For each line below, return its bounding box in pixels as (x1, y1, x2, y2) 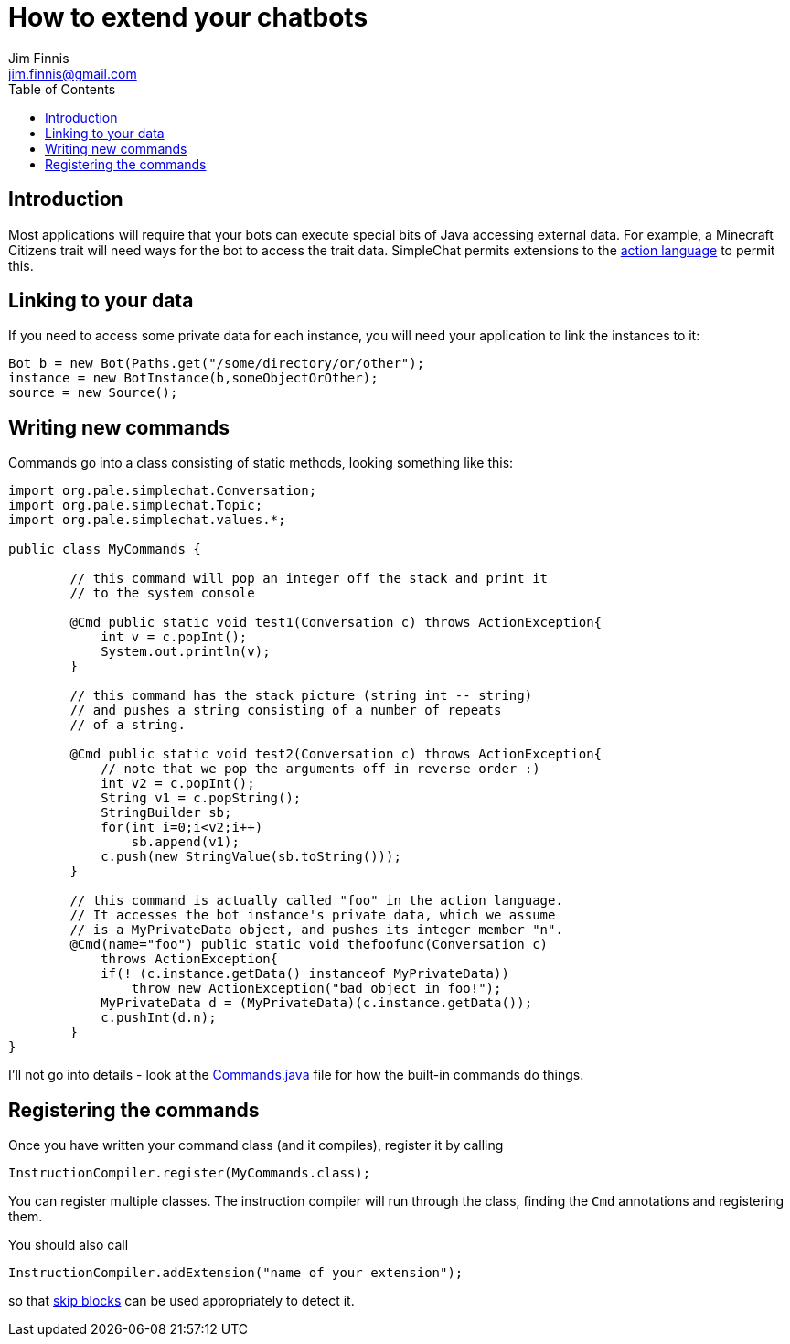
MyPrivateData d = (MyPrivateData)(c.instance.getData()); (101, 995, 533, 1011)
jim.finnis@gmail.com (8, 65, 137, 81)
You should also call (8, 1237, 129, 1253)
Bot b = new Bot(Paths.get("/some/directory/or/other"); (8, 356, 425, 371)
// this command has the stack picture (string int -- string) (69, 688, 533, 704)
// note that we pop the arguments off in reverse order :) (101, 761, 540, 777)
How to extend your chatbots (8, 2, 368, 33)
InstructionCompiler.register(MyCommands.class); (8, 1166, 371, 1181)
